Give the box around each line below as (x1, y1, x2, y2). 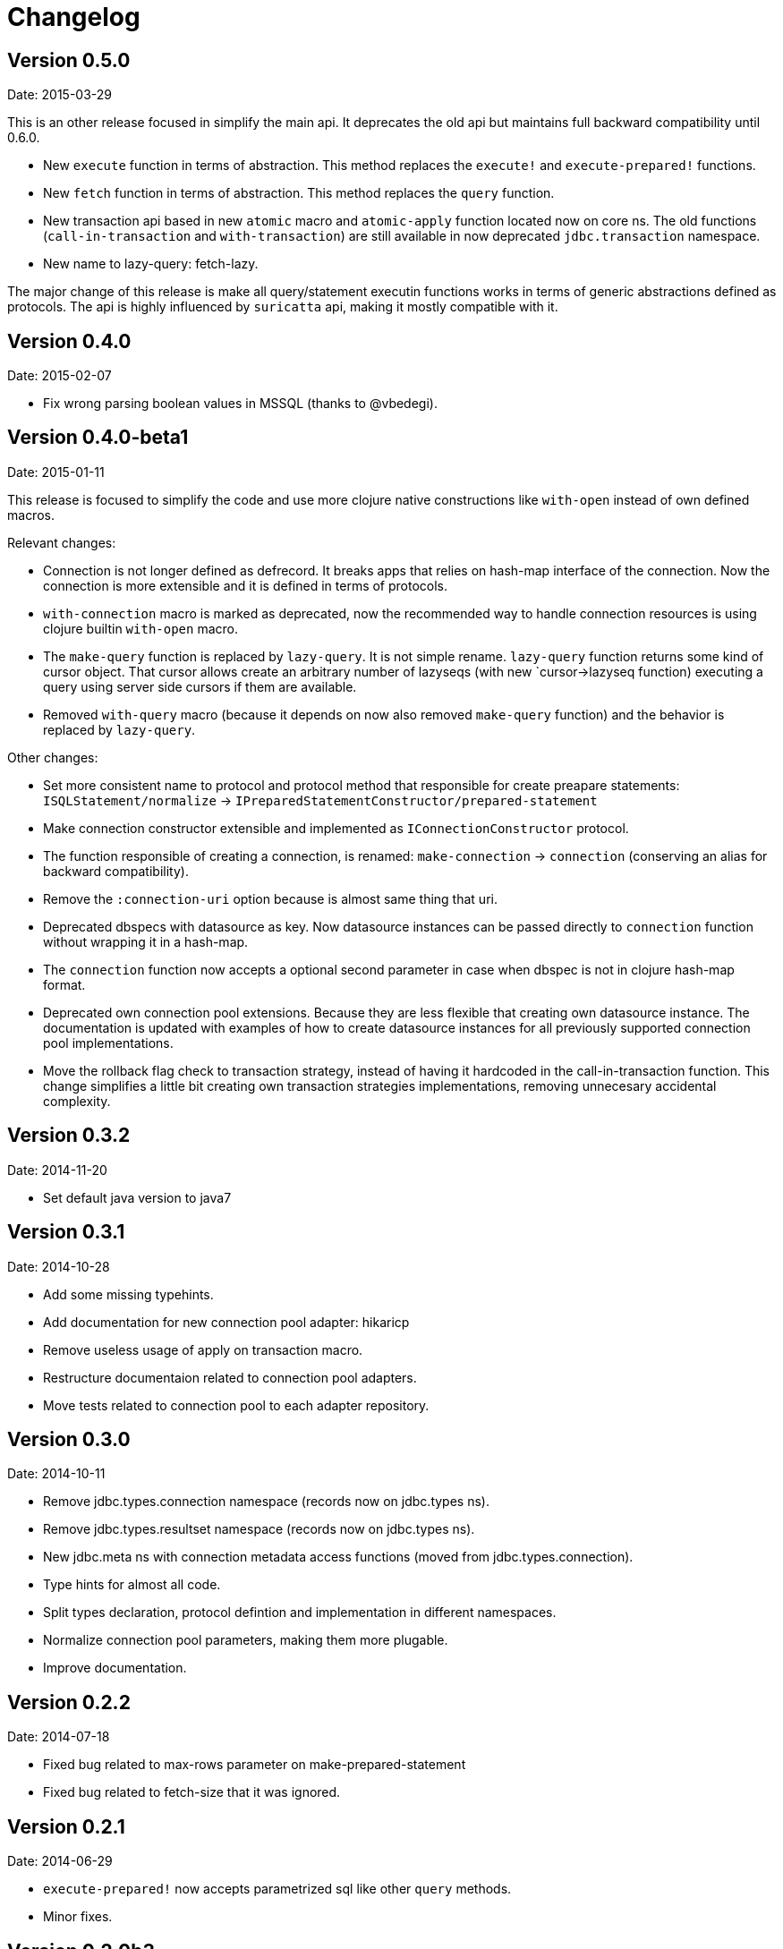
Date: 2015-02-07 (7, 368, 112, 384)
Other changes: (7, 749, 98, 765)
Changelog (7, 2, 140, 32)
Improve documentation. (43, 1660, 187, 1676)
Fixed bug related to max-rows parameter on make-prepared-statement (43, 1757, 466, 1773)
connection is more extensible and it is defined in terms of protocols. (43, 577, 448, 593)
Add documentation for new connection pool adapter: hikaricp (43, 1314, 410, 1330)
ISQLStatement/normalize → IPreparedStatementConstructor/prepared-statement (43, 792, 598, 808)
